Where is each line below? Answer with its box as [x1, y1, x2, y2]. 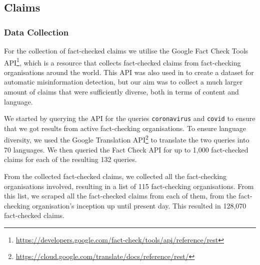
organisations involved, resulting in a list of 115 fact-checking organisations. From [4, 180, 254, 191]
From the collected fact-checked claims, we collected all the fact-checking [4, 170, 227, 181]
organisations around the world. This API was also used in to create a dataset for [4, 66, 254, 77]
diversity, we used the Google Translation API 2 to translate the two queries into [4, 133, 249, 145]
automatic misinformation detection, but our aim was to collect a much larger [4, 76, 243, 87]
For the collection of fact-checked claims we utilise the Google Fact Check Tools [4, 45, 248, 55]
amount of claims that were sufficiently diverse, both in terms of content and [4, 86, 239, 97]
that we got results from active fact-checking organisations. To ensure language [4, 122, 246, 133]
